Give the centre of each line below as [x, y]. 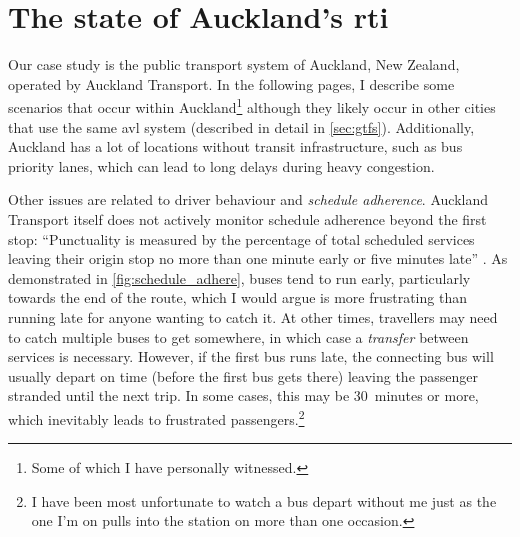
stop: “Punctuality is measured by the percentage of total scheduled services [241, 238]
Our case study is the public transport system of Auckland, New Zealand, [234, 64]
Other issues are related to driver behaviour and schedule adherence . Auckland [248, 199]
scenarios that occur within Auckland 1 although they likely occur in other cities [252, 105]
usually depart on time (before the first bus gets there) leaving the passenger [243, 375]
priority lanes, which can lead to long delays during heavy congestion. [221, 165]
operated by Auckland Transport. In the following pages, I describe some [231, 83]
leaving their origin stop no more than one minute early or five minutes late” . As [258, 258]
